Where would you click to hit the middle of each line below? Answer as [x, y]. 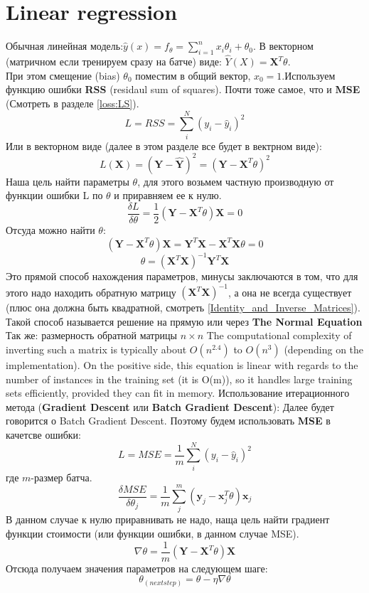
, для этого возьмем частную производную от [236, 181]
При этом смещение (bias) [63, 75]
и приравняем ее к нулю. [168, 195]
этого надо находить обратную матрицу [91, 292]
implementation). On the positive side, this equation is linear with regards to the [182, 364]
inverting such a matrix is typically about [96, 349]
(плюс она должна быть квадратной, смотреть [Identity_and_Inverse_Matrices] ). [183, 308]
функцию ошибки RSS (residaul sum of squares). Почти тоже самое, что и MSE [183, 89]
